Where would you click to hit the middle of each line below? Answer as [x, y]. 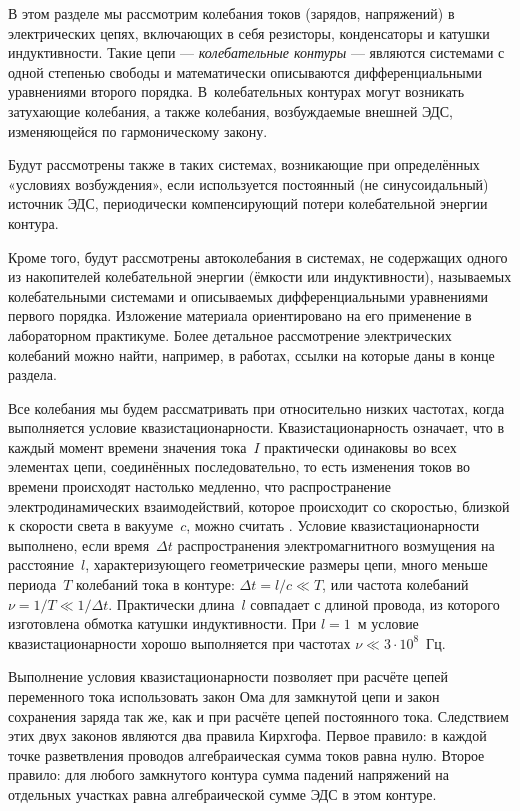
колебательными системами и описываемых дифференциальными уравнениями [248, 295]
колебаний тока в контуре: [155, 584]
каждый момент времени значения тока [127, 446]
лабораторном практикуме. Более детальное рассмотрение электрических [230, 334]
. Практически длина [171, 603]
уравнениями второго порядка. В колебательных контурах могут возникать [236, 91]
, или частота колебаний [395, 584]
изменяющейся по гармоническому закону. [138, 130]
